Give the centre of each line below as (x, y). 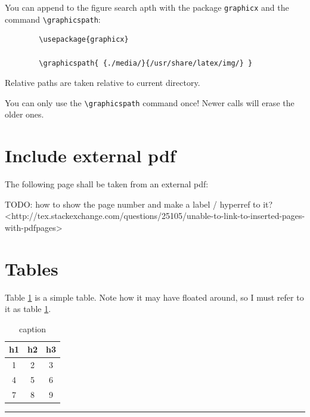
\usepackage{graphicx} (84, 40)
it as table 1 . (28, 309)
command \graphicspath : (53, 19)
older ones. (24, 114)
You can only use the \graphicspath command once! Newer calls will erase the (150, 102)
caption (32, 328)
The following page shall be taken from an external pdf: (107, 184)
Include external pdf (90, 155)
